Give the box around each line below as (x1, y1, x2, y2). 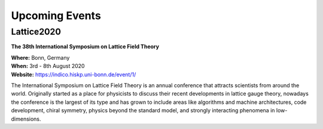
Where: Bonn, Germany (11, 54, 70, 61)
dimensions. (11, 115, 41, 122)
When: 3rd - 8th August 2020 (11, 63, 85, 70)
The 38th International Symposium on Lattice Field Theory (11, 43, 160, 50)
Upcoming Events (11, 9, 101, 22)
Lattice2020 (11, 26, 61, 37)
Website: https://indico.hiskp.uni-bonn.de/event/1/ (11, 70, 136, 78)
